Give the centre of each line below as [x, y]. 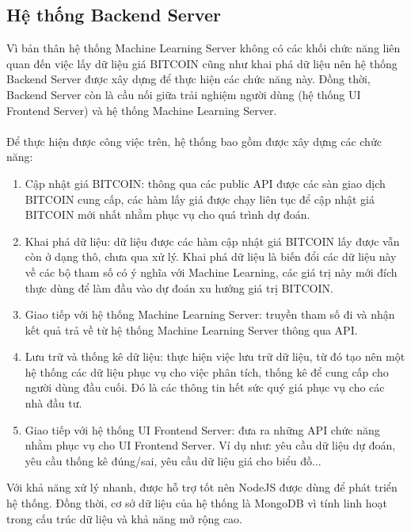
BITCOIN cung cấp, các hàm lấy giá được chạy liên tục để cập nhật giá [200, 199]
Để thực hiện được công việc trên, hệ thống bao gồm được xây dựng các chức [194, 141]
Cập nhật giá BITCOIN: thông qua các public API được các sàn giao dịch [205, 183]
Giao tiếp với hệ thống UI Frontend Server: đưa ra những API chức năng [202, 429]
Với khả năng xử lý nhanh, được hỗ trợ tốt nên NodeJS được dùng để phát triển [202, 487]
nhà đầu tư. [53, 403]
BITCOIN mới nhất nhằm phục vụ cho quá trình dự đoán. [167, 214]
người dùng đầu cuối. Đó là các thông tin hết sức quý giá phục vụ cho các [205, 387]
